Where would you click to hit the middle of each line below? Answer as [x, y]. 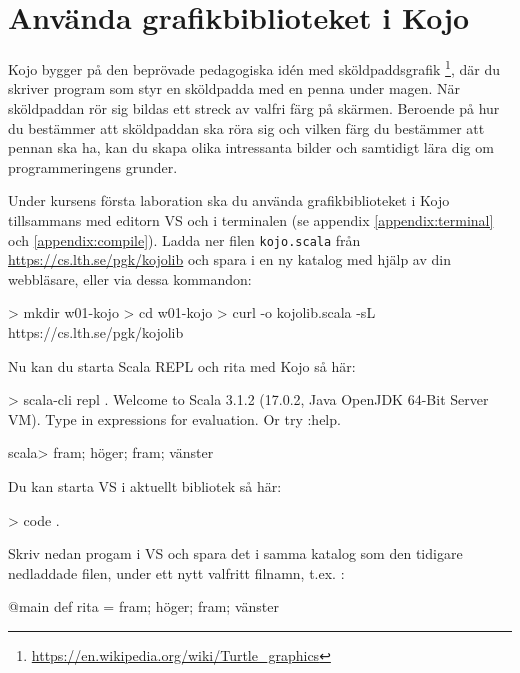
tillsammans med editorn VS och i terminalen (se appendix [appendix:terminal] [251, 219]
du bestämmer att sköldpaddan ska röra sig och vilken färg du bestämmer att [246, 127]
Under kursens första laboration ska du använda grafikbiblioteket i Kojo [229, 200]
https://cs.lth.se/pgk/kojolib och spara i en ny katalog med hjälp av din [229, 259]
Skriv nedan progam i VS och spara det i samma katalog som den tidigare [235, 553]
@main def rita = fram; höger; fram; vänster [143, 606]
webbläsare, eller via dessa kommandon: [130, 278]
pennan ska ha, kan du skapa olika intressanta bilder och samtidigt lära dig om [251, 147]
